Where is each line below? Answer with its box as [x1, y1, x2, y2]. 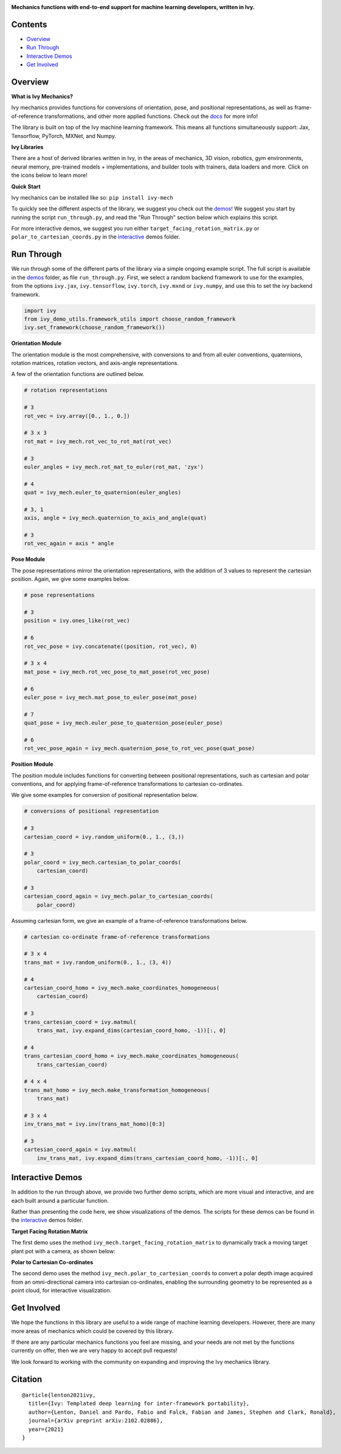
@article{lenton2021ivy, [22, 1392, 96, 1399]
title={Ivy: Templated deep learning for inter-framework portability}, [28, 1400, 250, 1407]
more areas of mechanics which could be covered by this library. [11, 1327, 174, 1335]
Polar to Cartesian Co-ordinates [11, 1259, 94, 1266]
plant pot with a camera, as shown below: [11, 1247, 115, 1254]
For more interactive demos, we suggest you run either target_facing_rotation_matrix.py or [11, 225, 260, 232]
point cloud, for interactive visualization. [11, 1287, 112, 1294]
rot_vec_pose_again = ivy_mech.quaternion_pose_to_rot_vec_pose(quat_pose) [24, 745, 255, 752]
